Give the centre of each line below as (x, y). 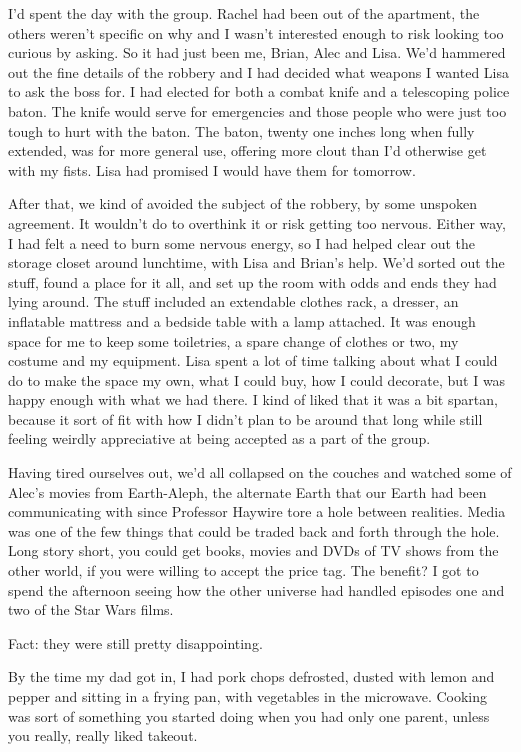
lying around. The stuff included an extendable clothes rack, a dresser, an (233, 301)
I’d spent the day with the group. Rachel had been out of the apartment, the (244, 13)
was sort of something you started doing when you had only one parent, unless (249, 715)
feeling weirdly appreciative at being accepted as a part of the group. (219, 438)
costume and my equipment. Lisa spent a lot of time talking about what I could (253, 360)
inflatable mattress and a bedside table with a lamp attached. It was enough (242, 320)
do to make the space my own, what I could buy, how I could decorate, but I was (257, 379)
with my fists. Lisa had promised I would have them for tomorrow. (212, 169)
